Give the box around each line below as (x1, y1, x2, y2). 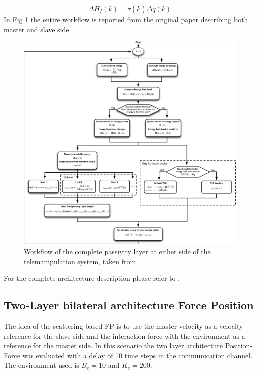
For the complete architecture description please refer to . (4, 273, 180, 283)
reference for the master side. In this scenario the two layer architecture (4, 340, 223, 351)
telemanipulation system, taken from (24, 256, 136, 266)
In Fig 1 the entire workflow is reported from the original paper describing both (4, 14, 248, 24)
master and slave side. (4, 24, 71, 34)
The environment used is (4, 360, 79, 370)
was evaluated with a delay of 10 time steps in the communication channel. (22, 350, 253, 360)
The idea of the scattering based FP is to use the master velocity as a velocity (4, 320, 243, 331)
